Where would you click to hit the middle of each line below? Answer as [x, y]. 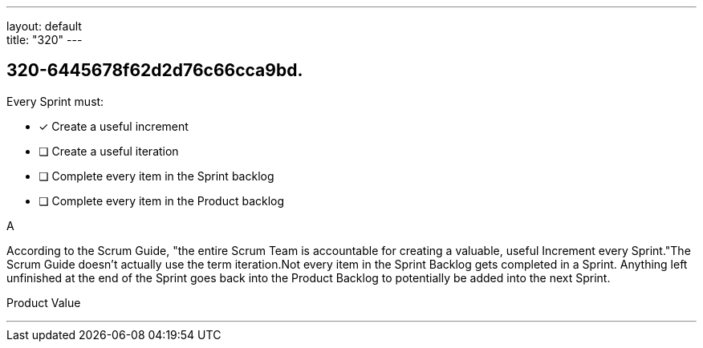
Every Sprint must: [55, 101]
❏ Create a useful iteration [109, 151]
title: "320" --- [45, 40]
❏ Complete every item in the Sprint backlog [156, 176]
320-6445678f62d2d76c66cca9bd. [155, 71]
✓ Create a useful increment [114, 126]
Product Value [44, 302]
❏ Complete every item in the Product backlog [162, 200]
